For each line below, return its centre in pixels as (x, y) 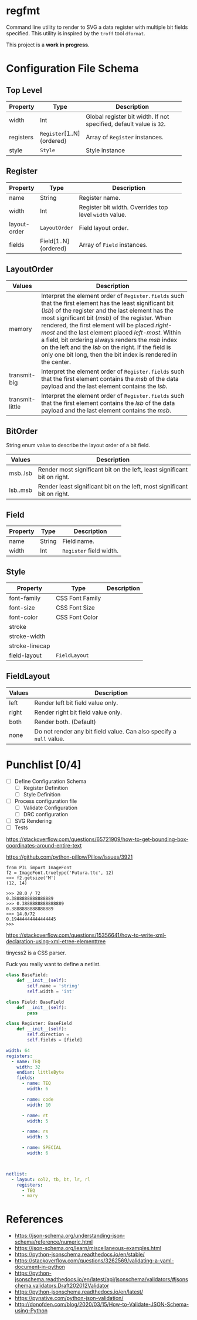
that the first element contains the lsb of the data (108, 403)
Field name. (79, 541)
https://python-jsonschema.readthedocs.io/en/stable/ (79, 1254)
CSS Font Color (77, 617)
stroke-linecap (30, 646)
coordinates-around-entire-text (44, 846)
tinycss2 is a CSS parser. (36, 953)
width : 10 (39, 1105)
